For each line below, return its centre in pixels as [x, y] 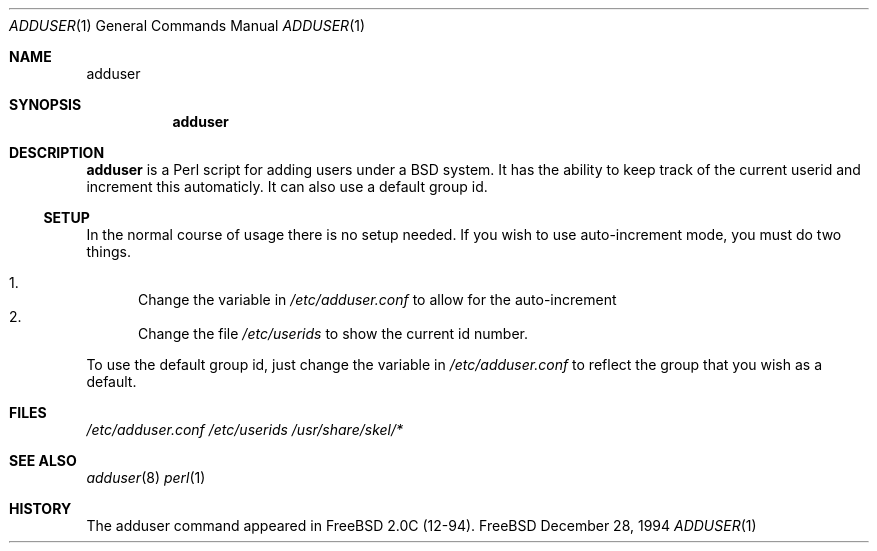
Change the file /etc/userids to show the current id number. [333, 333]
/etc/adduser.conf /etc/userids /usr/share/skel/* [245, 429]
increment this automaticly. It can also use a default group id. [287, 186]
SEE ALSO [43, 460]
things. [108, 251]
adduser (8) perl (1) [146, 477]
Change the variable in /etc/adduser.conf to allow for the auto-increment [377, 299]
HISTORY [40, 508]
